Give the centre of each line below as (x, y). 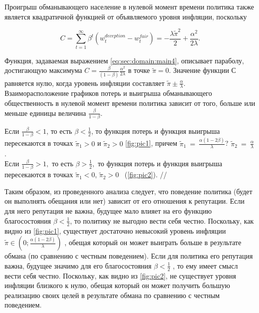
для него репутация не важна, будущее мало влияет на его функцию (108, 211)
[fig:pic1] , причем (151, 143)
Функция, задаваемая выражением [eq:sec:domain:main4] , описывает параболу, (125, 60)
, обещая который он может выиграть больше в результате (153, 242)
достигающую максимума (43, 70)
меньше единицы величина (45, 113)
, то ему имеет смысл (205, 265)
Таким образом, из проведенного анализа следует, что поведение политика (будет (129, 191)
